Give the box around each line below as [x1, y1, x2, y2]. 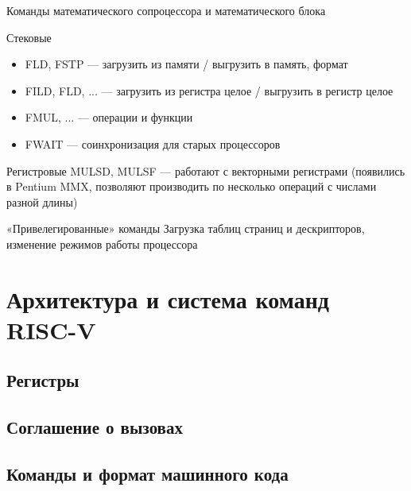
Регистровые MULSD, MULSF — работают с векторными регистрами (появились [6, 162, 405, 179]
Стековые [6, 29, 52, 45]
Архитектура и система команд [6, 282, 329, 315]
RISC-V [6, 313, 96, 346]
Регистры [6, 368, 79, 392]
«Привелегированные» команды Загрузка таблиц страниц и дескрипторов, [6, 220, 365, 237]
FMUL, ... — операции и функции [25, 109, 193, 126]
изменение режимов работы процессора [6, 235, 198, 252]
